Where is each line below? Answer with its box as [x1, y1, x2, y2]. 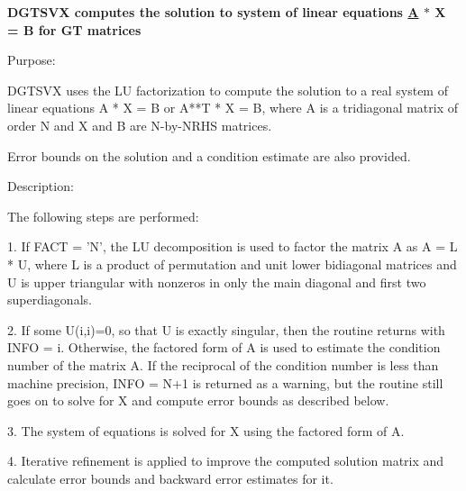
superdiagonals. [7, 290, 92, 309]
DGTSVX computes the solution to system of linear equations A [7, 3, 419, 21]
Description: [7, 177, 74, 195]
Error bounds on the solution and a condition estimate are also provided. [7, 146, 411, 165]
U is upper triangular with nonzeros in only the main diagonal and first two [7, 272, 426, 291]
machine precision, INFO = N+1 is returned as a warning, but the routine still [7, 373, 443, 392]
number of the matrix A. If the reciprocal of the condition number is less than [7, 355, 439, 374]
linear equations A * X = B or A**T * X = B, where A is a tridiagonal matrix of [7, 98, 459, 117]
